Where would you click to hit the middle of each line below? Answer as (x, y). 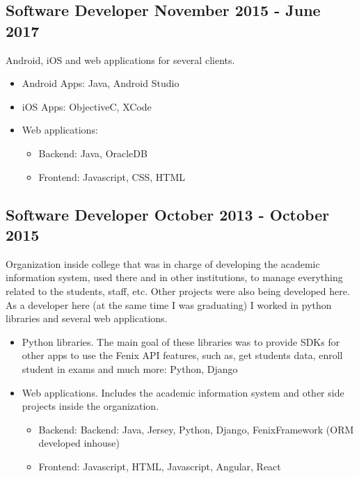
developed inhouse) (79, 443)
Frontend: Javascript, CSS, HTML (112, 176)
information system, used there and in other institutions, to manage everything (174, 277)
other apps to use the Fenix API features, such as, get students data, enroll (182, 355)
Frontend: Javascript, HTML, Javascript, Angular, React (160, 466)
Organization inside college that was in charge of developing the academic (163, 263)
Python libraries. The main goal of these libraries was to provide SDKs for (181, 341)
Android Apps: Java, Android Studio (101, 83)
